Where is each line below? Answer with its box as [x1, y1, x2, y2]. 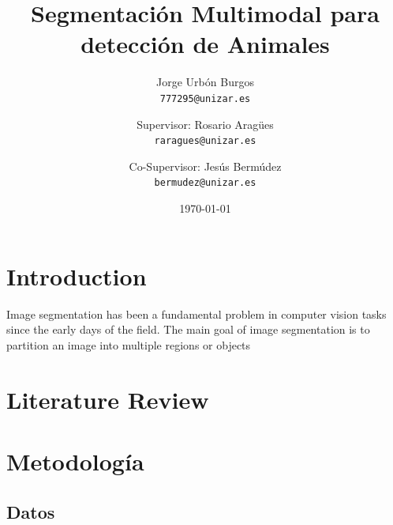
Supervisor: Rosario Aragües [137, 115, 274, 132]
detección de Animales [80, 28, 330, 60]
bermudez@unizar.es [154, 177, 256, 189]
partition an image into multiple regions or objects [6, 336, 251, 353]
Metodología [6, 444, 144, 477]
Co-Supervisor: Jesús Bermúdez [129, 157, 282, 174]
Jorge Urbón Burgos [156, 74, 254, 90]
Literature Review [6, 383, 209, 415]
